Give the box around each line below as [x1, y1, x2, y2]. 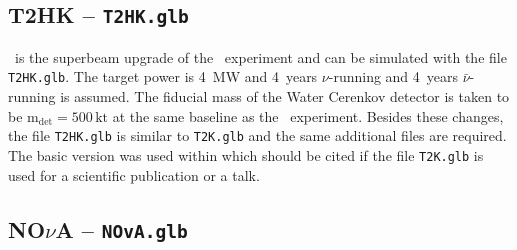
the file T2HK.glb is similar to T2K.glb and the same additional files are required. [8, 125, 507, 146]
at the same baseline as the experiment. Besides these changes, [112, 105, 504, 126]
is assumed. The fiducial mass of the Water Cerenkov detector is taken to [60, 86, 510, 107]
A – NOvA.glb [55, 213, 188, 244]
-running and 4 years [328, 66, 459, 87]
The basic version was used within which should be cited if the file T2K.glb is [8, 144, 484, 165]
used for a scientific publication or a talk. [8, 164, 260, 185]
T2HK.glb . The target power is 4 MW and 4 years [8, 66, 318, 87]
